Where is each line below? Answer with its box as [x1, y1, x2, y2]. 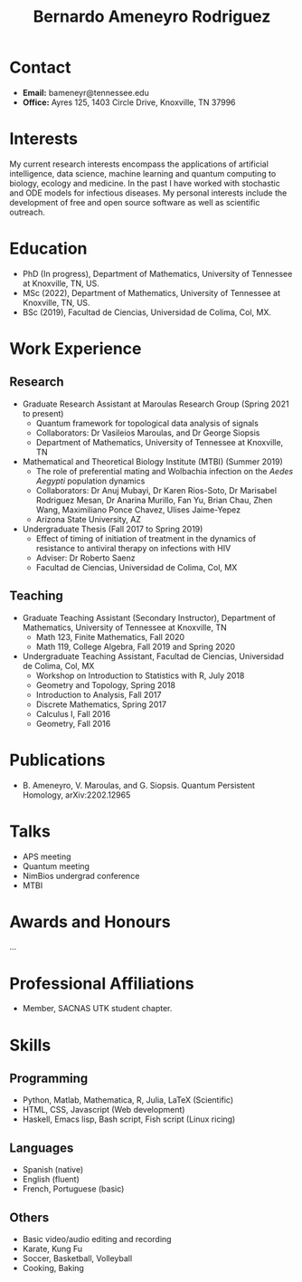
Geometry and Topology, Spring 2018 [35, 679, 176, 690]
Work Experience [9, 339, 142, 359]
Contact [9, 57, 71, 78]
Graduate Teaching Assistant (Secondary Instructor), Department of [22, 612, 276, 623]
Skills [9, 1035, 52, 1056]
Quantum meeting [22, 860, 90, 871]
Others [9, 1210, 50, 1225]
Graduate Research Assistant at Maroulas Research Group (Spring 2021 [22, 398, 289, 409]
